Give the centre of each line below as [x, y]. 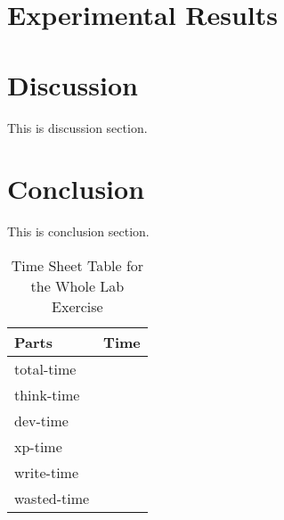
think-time [47, 394]
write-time [47, 472]
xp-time [38, 446]
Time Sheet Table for [77, 265]
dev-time [41, 420]
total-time [45, 368]
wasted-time [52, 498]
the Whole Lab [77, 285]
